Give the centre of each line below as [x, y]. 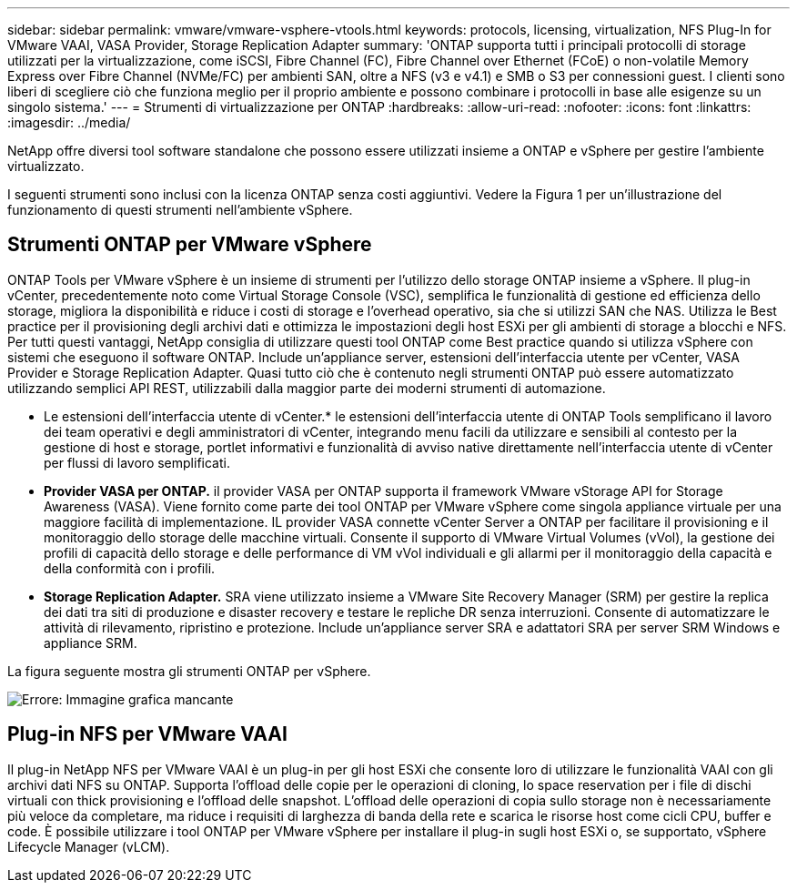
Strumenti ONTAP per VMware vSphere [190, 245]
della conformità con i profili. [130, 568]
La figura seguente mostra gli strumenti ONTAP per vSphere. [189, 671]
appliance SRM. [91, 642]
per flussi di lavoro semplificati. [137, 462]
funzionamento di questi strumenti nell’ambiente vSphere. [180, 210]
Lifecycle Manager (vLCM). [89, 846]
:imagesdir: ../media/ [69, 122]
